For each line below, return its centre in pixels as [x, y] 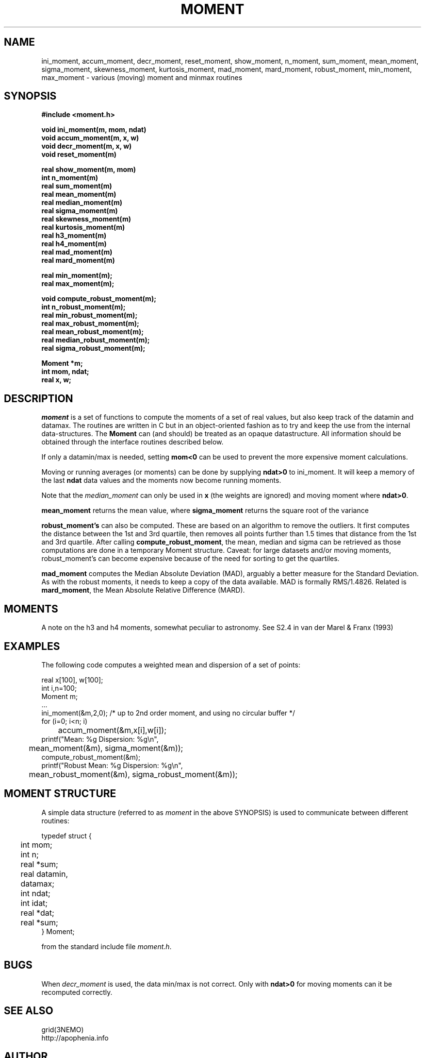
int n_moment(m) [70, 178]
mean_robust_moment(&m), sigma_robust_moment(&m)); [133, 774]
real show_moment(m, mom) [89, 170]
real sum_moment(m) [77, 186]
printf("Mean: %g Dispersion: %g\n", [100, 739]
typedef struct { [66, 836]
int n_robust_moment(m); [83, 307]
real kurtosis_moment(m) [83, 227]
